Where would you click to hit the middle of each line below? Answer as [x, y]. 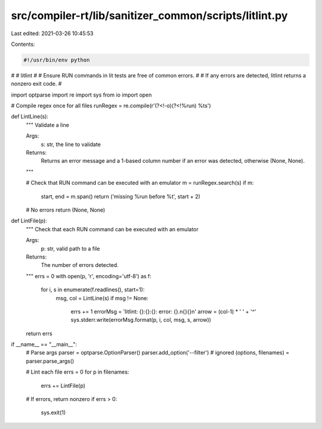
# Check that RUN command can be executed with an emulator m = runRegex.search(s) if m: [140, 183]
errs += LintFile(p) [63, 386]
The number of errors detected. [80, 265]
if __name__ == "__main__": [44, 344]
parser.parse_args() [50, 361]
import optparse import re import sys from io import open [81, 95]
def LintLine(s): [30, 117]
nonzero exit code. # [36, 84]
